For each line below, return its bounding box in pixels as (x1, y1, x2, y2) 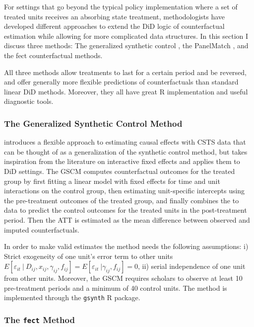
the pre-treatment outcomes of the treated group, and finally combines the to (4, 195, 239, 205)
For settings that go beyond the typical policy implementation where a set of (4, 1, 238, 11)
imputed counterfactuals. (4, 224, 79, 235)
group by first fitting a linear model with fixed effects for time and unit (4, 175, 220, 186)
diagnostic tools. (4, 96, 54, 106)
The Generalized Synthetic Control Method (4, 117, 183, 129)
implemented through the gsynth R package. (4, 292, 140, 303)
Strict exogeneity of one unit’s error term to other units (4, 250, 173, 261)
